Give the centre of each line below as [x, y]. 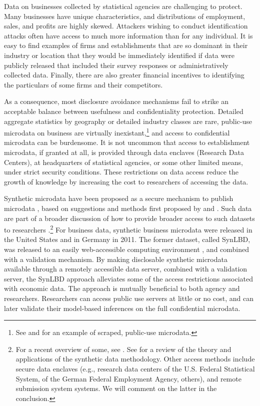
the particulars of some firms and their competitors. [83, 84]
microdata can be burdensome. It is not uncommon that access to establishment [127, 142]
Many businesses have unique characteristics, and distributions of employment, [125, 16]
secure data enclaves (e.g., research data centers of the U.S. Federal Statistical [135, 368]
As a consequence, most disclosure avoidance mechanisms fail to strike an [116, 101]
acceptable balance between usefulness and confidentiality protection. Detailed [124, 111]
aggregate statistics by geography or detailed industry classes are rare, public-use [128, 121]
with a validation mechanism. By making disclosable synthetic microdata [116, 259]
